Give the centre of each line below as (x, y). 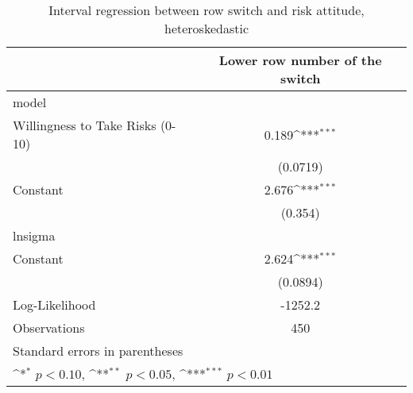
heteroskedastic (206, 28)
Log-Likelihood (54, 304)
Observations (49, 327)
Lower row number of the (300, 60)
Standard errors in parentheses (98, 351)
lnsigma (34, 235)
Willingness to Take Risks (85, 125)
